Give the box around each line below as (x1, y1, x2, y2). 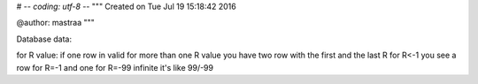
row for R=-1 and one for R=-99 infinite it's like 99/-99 (16, 62, 214, 73)
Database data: (16, 34, 73, 44)
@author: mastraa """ (16, 18, 95, 28)
